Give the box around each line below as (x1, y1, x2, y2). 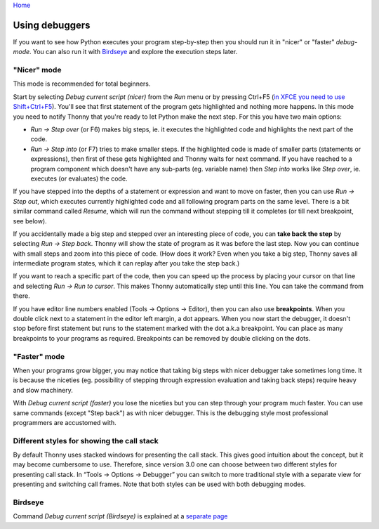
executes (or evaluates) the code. (30, 174, 128, 183)
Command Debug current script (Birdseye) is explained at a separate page (13, 512, 228, 521)
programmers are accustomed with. (13, 418, 117, 426)
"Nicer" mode (13, 65, 62, 75)
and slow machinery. (13, 386, 73, 394)
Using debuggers (13, 19, 91, 31)
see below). (13, 216, 47, 225)
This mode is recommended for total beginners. (13, 79, 151, 88)
